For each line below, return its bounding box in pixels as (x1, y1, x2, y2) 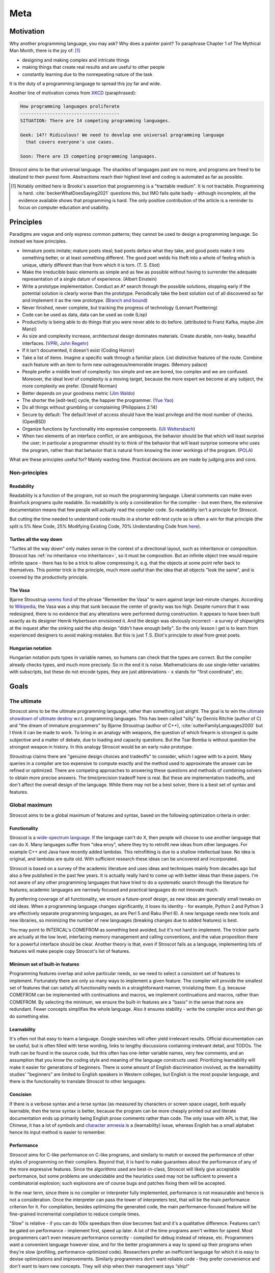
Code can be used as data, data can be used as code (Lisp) (22, 312, 148, 318)
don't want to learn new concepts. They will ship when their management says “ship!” (9, 1263, 189, 1269)
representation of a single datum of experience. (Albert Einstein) (22, 276, 157, 282)
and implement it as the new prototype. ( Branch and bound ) (22, 297, 148, 303)
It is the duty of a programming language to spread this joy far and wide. (9, 80, 161, 87)
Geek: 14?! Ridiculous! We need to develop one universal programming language (20, 132, 225, 137)
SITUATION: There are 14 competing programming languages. (20, 118, 171, 124)
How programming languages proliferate (20, 103, 120, 109)
